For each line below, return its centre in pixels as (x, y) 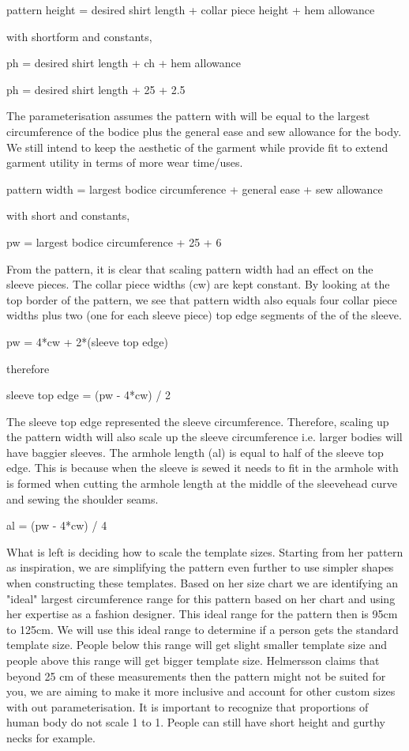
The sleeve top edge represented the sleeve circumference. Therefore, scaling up (198, 421)
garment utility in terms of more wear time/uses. (125, 162)
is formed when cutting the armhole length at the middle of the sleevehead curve (202, 483)
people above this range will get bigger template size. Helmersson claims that (193, 660)
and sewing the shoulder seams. (83, 498)
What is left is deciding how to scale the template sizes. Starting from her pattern (205, 551)
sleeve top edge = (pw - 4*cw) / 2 (89, 395)
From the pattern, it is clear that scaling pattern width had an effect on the (190, 268)
